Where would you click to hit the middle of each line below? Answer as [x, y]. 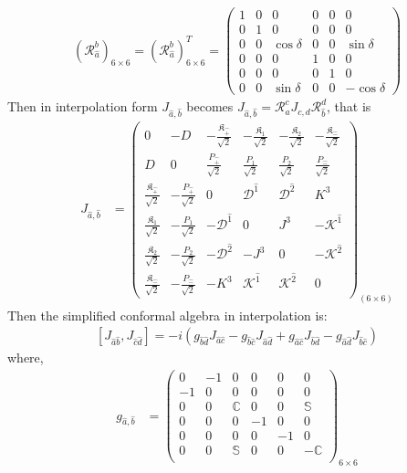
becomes [210, 106]
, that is [349, 106]
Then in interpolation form [83, 106]
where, [26, 357]
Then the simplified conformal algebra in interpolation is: [167, 315]
